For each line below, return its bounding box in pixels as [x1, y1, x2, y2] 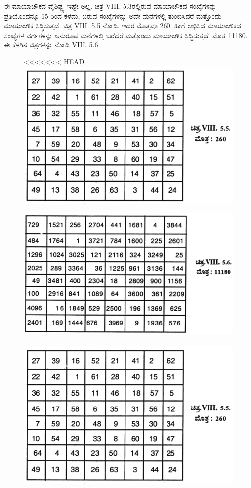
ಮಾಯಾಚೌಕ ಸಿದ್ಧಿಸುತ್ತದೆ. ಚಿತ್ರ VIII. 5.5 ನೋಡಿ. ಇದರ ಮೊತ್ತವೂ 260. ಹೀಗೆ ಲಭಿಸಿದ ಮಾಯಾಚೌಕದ [4, 20, 241, 31]
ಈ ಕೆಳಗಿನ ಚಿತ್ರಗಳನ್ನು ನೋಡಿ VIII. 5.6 [4, 40, 98, 50]
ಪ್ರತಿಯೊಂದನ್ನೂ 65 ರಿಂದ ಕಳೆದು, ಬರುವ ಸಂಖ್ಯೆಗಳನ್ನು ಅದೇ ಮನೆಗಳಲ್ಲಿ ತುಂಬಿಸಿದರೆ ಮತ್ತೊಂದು [4, 10, 222, 21]
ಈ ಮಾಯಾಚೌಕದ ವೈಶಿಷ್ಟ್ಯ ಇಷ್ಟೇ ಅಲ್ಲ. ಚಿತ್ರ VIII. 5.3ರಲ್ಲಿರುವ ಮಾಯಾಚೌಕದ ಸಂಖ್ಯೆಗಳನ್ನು [4, 1, 217, 11]
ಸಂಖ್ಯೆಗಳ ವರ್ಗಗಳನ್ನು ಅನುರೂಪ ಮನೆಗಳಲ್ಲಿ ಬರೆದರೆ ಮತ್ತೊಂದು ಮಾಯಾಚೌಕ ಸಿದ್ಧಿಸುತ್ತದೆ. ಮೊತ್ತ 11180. [4, 30, 248, 40]
